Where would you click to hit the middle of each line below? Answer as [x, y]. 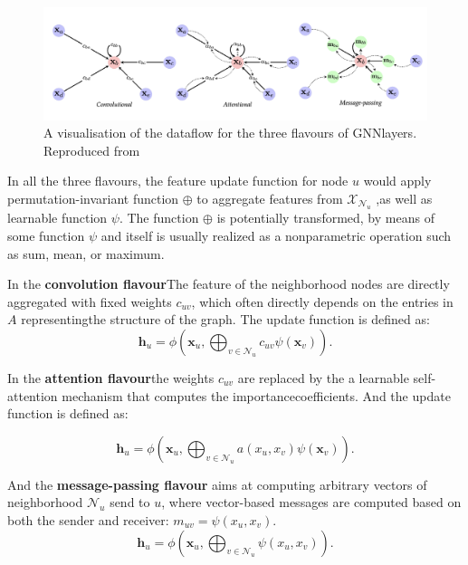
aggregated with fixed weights [90, 301]
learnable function [57, 218]
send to [130, 502]
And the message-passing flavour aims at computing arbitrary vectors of [217, 484]
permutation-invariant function [93, 198]
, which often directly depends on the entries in [322, 301]
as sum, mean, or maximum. [86, 253]
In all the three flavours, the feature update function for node [178, 181]
